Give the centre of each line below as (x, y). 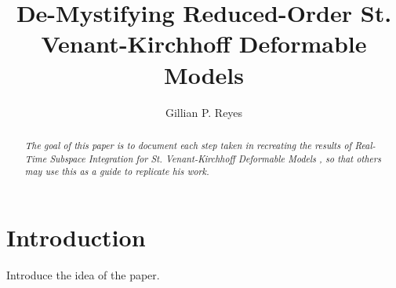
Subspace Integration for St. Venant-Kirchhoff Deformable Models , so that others (215, 158)
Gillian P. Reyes (204, 112)
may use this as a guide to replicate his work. (117, 171)
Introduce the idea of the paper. (83, 274)
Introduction (76, 237)
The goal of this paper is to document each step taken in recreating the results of (188, 145)
